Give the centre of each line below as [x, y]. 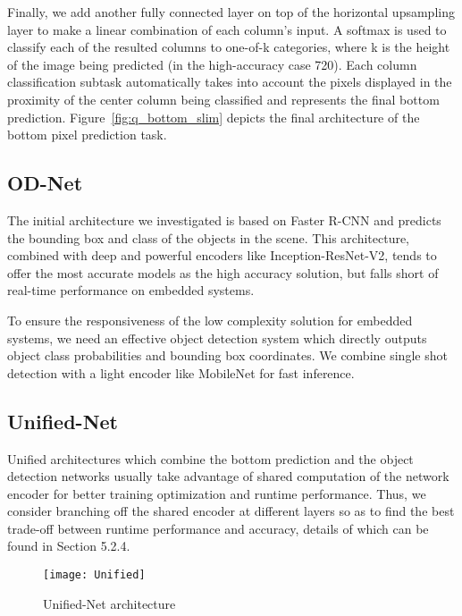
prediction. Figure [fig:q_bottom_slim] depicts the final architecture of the [214, 117]
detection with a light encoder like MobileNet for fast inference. [181, 372]
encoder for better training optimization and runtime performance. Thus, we [217, 493]
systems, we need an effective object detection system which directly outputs [217, 338]
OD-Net [45, 183]
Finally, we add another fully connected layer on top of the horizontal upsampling [231, 12]
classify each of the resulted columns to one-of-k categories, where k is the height [229, 47]
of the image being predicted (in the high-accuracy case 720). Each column [212, 64]
